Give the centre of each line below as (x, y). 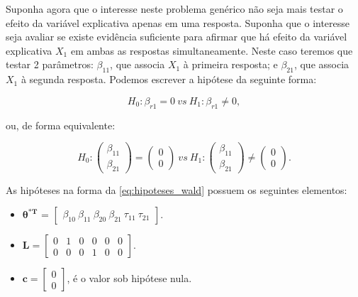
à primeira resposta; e (230, 64)
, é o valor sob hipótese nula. (129, 278)
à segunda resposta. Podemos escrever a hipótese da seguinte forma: (169, 79)
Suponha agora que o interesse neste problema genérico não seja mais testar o (174, 9)
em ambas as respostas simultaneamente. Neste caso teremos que (212, 50)
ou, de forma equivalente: (61, 125)
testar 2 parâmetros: (50, 64)
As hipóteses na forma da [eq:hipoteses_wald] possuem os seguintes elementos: (177, 189)
